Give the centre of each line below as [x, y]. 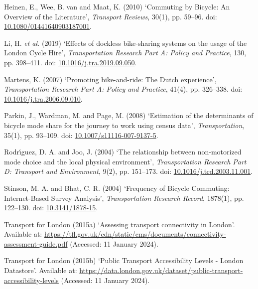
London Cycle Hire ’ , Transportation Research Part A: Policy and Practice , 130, [125, 53]
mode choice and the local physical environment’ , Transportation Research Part [125, 161]
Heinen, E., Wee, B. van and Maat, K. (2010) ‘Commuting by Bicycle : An [117, 6]
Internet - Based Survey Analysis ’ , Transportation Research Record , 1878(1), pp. [124, 198]
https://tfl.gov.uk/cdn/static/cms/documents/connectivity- [135, 234]
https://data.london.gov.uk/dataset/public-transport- [161, 270]
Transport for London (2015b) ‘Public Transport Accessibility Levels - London [124, 260]
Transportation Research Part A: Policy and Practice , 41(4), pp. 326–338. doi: [123, 89]
